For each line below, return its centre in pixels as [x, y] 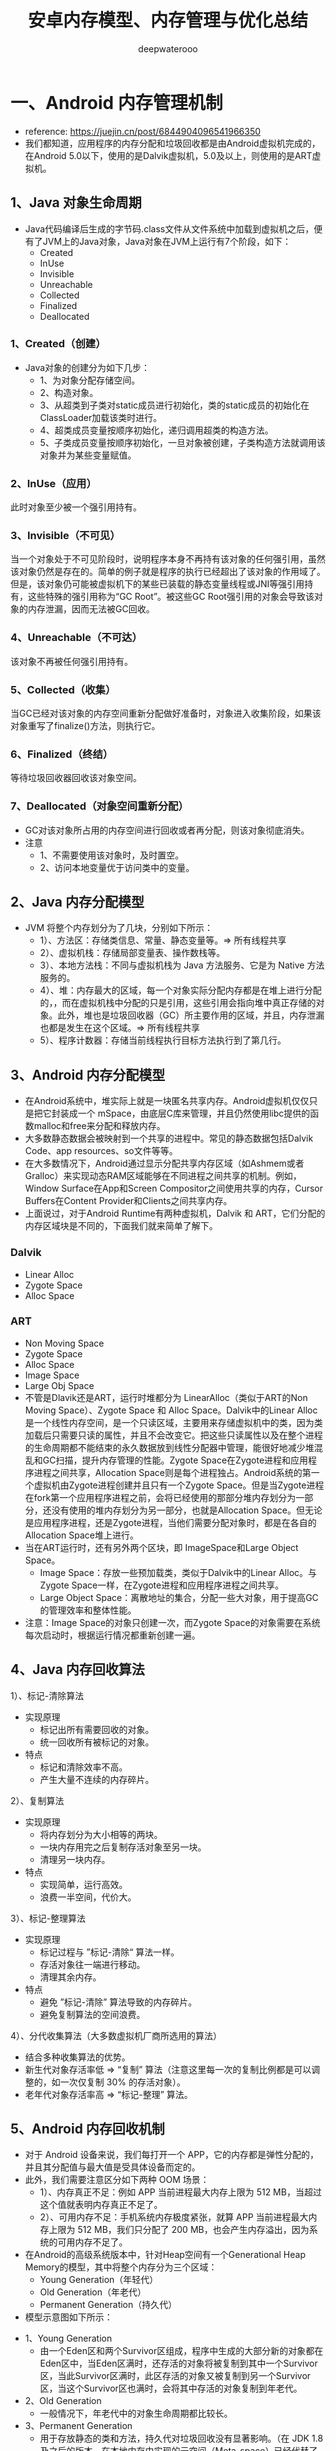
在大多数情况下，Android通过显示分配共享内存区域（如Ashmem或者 [164, 1163]
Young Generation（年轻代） [99, 2280]
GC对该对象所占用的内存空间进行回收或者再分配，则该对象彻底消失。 [167, 830]
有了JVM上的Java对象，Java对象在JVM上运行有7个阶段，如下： [158, 241]
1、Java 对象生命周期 [76, 202]
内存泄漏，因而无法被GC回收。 [91, 609]
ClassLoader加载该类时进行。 [101, 417]
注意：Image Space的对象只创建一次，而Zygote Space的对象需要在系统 [172, 1622]
